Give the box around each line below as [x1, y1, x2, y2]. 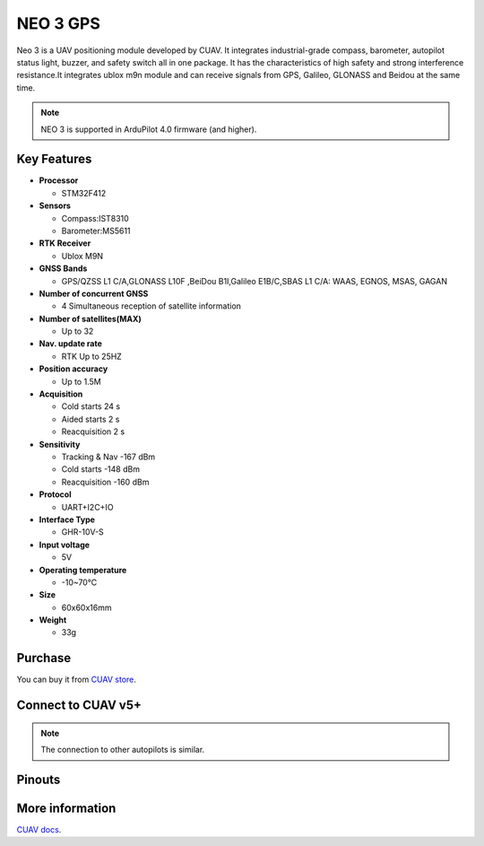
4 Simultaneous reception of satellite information [61, 301, 242, 311]
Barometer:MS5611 [61, 225, 131, 236]
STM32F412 [61, 188, 107, 198]
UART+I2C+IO [61, 501, 114, 512]
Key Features [16, 152, 92, 167]
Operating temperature [39, 564, 127, 575]
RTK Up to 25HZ [61, 351, 123, 362]
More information [16, 801, 117, 815]
